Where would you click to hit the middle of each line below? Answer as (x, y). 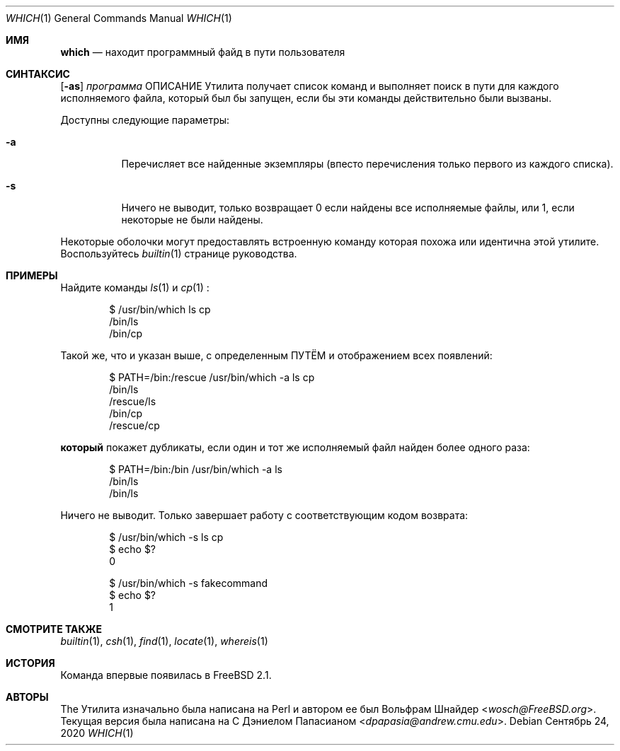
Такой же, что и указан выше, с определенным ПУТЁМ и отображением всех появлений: (276, 355)
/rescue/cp (134, 425)
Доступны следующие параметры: (145, 120)
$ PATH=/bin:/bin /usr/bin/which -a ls (196, 469)
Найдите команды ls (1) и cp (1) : (135, 287)
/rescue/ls (133, 401)
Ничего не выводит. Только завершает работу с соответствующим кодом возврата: (264, 515)
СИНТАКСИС (38, 74)
